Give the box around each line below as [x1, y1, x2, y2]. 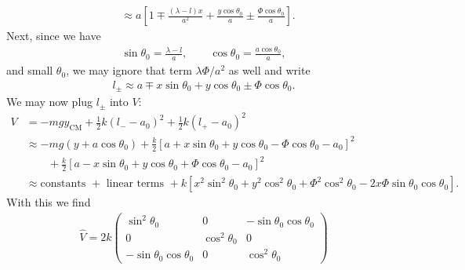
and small [6, 62, 53, 78]
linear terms [106, 178, 164, 190]
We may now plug [6, 93, 93, 110]
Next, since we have [6, 27, 101, 44]
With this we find [6, 194, 91, 210]
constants [40, 178, 86, 190]
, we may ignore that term [66, 62, 192, 78]
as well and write [228, 62, 311, 78]
